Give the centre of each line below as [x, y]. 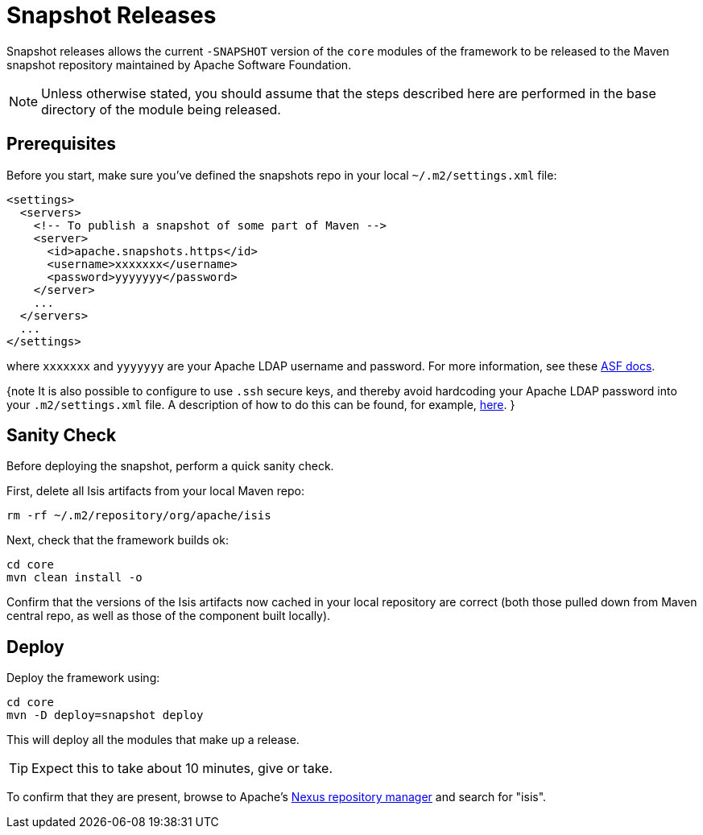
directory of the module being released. [161, 109]
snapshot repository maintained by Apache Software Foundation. [179, 64]
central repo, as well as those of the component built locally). [169, 616]
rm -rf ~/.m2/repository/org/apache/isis [139, 516]
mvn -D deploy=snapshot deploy [105, 715]
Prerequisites [61, 144]
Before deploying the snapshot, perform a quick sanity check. [170, 466]
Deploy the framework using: [83, 678]
